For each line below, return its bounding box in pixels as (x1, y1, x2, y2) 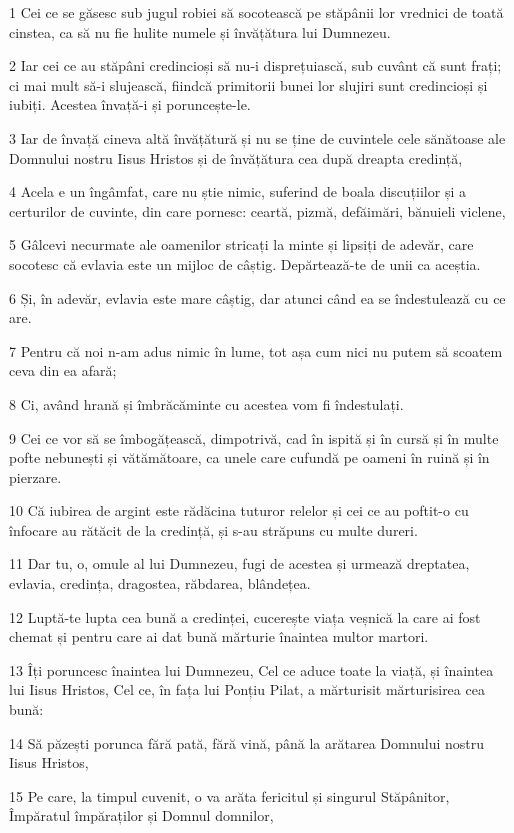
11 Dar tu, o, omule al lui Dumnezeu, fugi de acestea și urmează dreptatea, (9, 553, 470, 574)
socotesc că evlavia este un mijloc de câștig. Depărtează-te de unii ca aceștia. (9, 253, 481, 274)
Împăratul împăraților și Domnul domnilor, (9, 805, 274, 826)
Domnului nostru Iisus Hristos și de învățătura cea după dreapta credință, (9, 147, 463, 168)
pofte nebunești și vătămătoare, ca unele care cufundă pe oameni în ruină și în (9, 447, 490, 468)
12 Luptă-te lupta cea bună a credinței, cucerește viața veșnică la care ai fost (9, 606, 481, 627)
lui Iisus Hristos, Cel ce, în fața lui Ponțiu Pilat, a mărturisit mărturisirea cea (9, 679, 485, 700)
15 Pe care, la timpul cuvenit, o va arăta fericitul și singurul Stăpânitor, (9, 785, 450, 806)
